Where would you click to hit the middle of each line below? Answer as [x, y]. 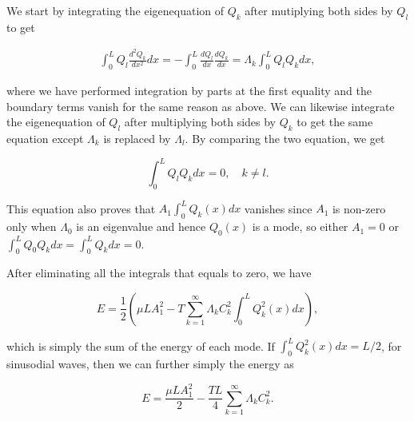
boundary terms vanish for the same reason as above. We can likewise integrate [201, 106]
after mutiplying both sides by [319, 10]
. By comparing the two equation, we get [285, 139]
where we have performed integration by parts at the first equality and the [189, 91]
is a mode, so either [300, 226]
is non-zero [359, 208]
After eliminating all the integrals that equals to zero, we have [159, 273]
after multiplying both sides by [200, 122]
